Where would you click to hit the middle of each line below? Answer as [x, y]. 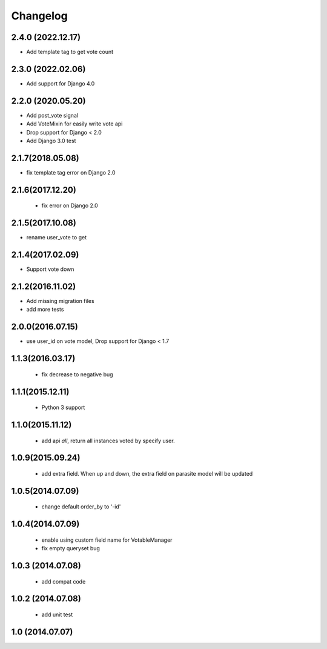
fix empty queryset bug [71, 548]
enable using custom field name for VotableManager [107, 540]
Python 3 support [63, 408]
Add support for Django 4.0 [61, 83]
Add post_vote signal [52, 115]
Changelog [39, 16]
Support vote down [50, 269]
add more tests [45, 310]
